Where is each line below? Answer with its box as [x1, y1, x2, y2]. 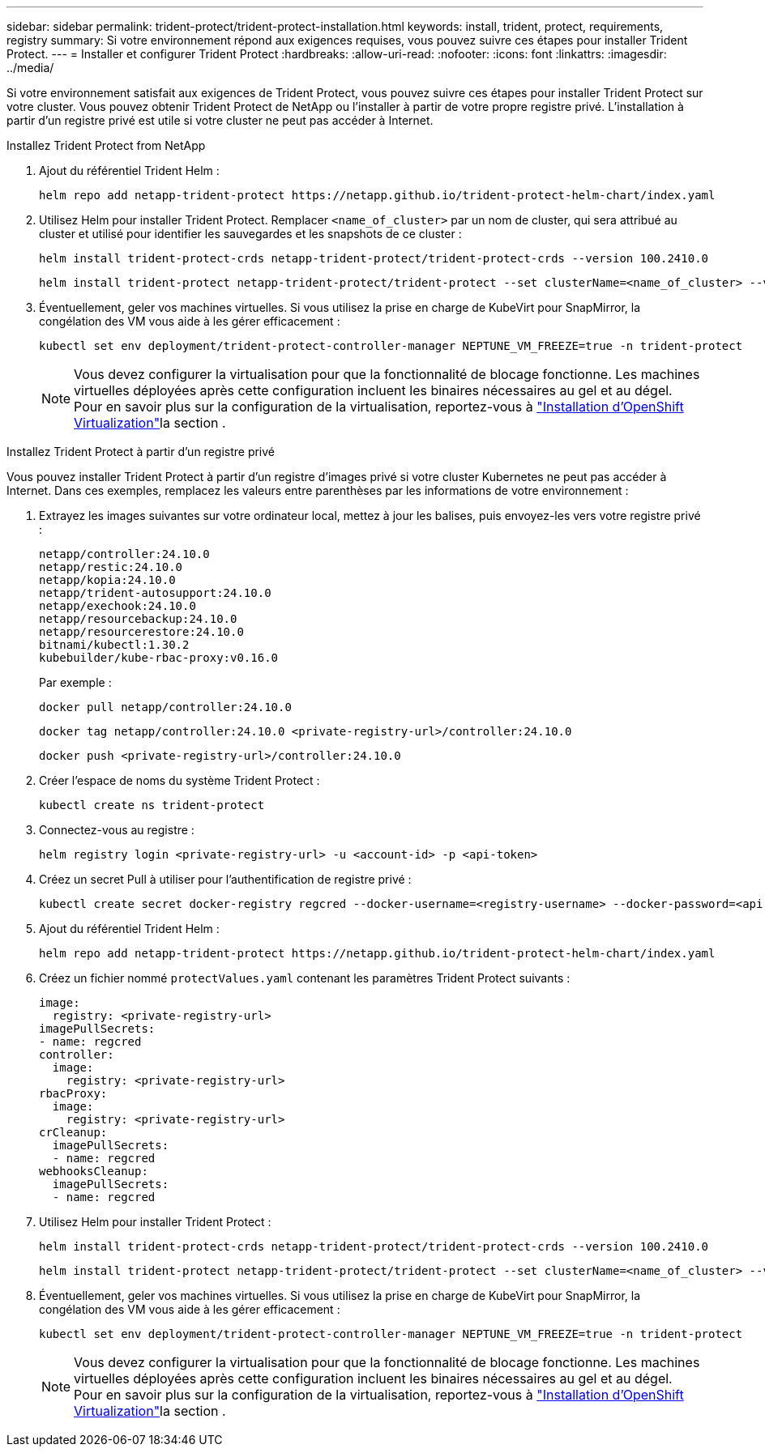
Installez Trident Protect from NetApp [6, 138, 206, 152]
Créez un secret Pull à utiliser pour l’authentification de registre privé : [39, 872, 412, 886]
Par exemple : [39, 675, 112, 689]
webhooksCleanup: [39, 1165, 148, 1178]
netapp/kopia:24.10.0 [39, 573, 176, 586]
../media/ [6, 61, 54, 75]
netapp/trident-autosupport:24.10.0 [39, 586, 271, 599]
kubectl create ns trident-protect [39, 799, 265, 812]
